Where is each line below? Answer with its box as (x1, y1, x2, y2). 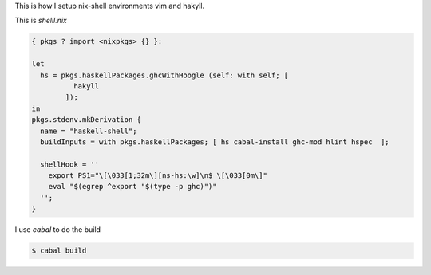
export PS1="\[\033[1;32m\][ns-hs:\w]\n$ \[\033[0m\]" (48, 171, 267, 180)
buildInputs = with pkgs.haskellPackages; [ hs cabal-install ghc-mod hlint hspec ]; (40, 137, 390, 147)
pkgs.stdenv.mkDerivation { (31, 116, 141, 124)
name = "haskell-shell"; (40, 126, 137, 136)
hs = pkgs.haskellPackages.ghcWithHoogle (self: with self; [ (40, 70, 289, 80)
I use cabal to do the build (14, 225, 101, 234)
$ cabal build (31, 246, 87, 255)
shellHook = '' (40, 159, 100, 169)
